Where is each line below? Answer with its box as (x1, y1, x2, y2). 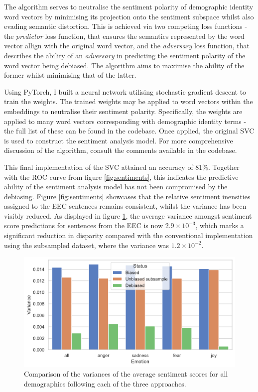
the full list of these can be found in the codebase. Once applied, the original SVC (4, 126, 255, 136)
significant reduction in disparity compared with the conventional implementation (4, 230, 253, 241)
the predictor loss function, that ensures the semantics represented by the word (4, 30, 245, 41)
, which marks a (195, 220, 244, 231)
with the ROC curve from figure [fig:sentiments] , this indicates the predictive (4, 171, 239, 182)
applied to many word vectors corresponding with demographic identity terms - (4, 116, 247, 126)
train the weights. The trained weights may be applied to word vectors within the (4, 96, 253, 107)
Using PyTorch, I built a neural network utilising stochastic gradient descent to (4, 86, 247, 97)
